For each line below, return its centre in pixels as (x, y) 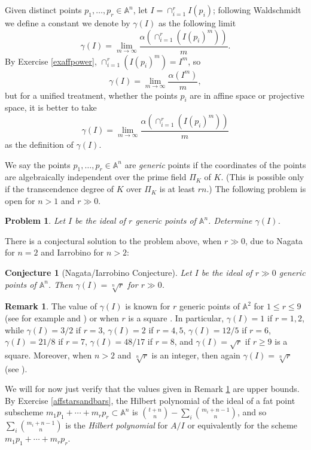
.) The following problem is (256, 189)
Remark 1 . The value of (51, 306)
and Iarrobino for (72, 252)
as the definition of (39, 145)
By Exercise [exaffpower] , (51, 61)
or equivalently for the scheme (243, 425)
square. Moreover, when (48, 355)
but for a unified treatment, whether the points (91, 95)
